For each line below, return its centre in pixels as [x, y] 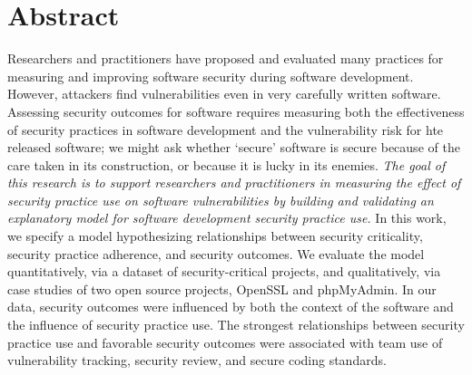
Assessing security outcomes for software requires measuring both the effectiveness [236, 111]
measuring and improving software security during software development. [211, 76]
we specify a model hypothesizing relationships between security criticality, [215, 236]
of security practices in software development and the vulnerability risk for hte [226, 129]
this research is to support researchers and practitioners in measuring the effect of [234, 183]
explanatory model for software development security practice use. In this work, [227, 218]
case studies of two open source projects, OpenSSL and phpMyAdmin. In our [222, 288]
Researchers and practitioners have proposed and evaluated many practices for [226, 58]
